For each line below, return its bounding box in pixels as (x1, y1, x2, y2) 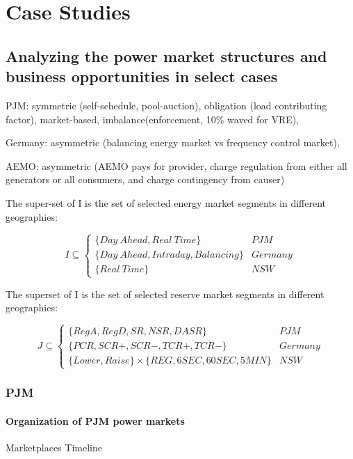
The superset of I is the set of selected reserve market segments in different (6, 286, 325, 301)
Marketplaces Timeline (6, 440, 102, 455)
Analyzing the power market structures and (6, 45, 327, 66)
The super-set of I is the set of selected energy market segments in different (6, 195, 327, 210)
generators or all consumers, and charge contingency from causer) (6, 172, 285, 187)
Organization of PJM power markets (6, 413, 185, 428)
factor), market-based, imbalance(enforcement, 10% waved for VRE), (6, 111, 299, 126)
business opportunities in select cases (6, 65, 278, 87)
